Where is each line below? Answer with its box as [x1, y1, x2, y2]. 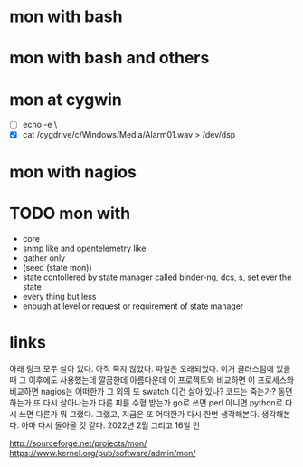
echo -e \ [22, 119, 58, 130]
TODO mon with [9, 203, 131, 224]
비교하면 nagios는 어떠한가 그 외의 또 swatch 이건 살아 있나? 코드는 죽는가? [9, 386, 276, 396]
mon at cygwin [9, 89, 122, 110]
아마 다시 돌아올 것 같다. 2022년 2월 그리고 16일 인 [21, 419, 201, 431]
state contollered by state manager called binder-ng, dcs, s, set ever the [22, 272, 292, 282]
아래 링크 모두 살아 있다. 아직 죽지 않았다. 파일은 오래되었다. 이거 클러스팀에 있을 [9, 363, 291, 374]
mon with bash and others [9, 48, 210, 69]
